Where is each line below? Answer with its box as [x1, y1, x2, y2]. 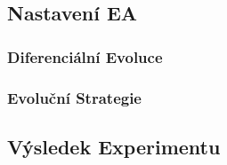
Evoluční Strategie [7, 86, 142, 108]
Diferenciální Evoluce [7, 45, 163, 67]
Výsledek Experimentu [7, 132, 221, 160]
